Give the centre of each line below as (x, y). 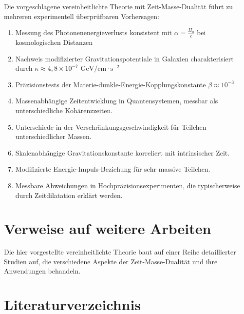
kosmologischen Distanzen (54, 42)
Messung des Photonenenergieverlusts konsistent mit (94, 32)
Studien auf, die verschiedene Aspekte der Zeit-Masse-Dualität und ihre (111, 261)
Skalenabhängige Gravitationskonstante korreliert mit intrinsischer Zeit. (122, 152)
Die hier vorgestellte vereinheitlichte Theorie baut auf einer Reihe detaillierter (120, 252)
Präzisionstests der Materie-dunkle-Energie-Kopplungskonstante (111, 84)
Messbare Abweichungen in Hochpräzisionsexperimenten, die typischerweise (128, 185)
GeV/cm (94, 69)
